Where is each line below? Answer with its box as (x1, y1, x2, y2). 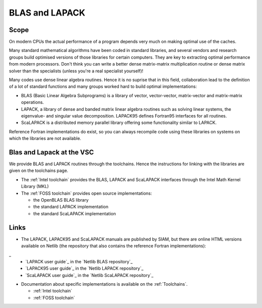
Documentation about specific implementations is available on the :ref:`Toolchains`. (21, 281, 188, 287)
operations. (21, 100, 44, 105)
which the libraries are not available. (9, 136, 82, 141)
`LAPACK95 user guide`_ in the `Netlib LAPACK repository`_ (25, 265, 144, 272)
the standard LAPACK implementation (33, 204, 109, 210)
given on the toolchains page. (9, 168, 68, 173)
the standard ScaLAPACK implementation (33, 210, 116, 216)
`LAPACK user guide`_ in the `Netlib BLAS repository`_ (25, 258, 133, 264)
